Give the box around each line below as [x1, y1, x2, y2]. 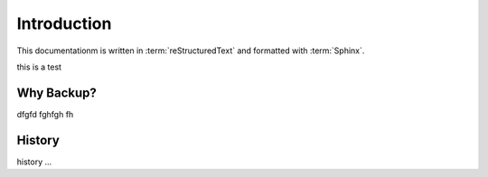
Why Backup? [16, 85, 97, 100]
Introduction [16, 14, 112, 33]
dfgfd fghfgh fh [16, 108, 74, 119]
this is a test [16, 61, 62, 72]
